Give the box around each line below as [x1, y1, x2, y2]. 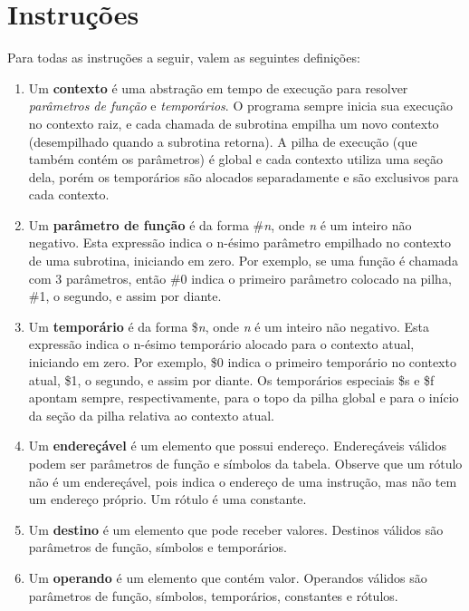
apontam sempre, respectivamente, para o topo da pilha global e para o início [28, 388, 459, 407]
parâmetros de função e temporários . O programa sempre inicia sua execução [28, 96, 453, 115]
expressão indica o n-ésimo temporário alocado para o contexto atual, [28, 335, 415, 354]
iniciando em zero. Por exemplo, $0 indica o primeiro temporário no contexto [28, 353, 456, 372]
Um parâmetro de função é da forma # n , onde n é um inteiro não [28, 215, 412, 234]
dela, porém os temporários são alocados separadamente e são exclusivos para [28, 167, 459, 186]
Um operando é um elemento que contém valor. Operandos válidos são [28, 567, 427, 587]
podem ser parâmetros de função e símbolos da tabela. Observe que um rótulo [28, 454, 463, 472]
